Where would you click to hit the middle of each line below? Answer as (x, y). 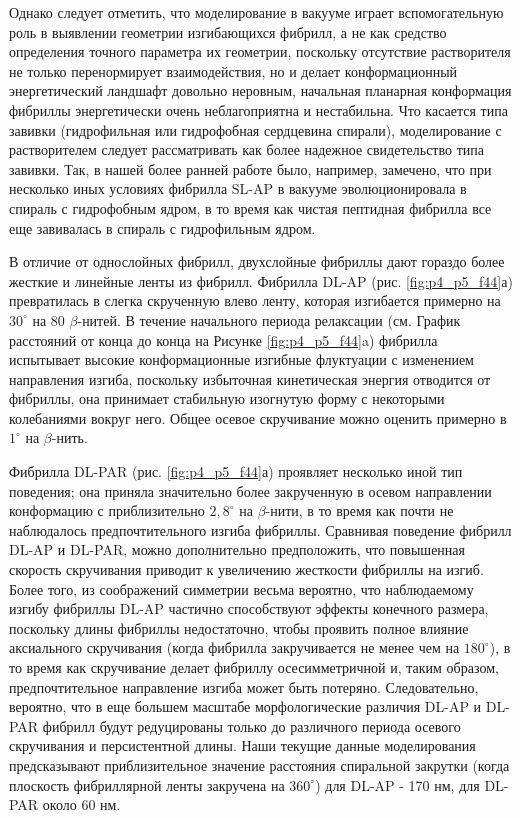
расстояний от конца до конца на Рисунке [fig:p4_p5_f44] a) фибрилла (223, 339)
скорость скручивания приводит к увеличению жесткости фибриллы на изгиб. (246, 569)
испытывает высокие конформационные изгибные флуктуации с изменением (241, 359)
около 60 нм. (81, 804)
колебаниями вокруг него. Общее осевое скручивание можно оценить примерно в (258, 417)
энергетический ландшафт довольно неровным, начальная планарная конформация (260, 90)
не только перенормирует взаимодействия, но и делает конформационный (233, 70)
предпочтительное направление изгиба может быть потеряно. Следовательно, (244, 686)
